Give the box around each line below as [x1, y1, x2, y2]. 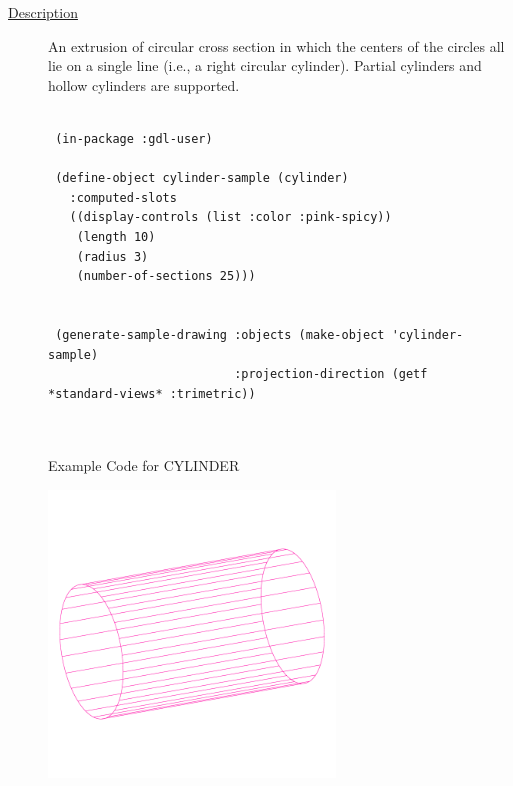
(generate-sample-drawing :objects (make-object [55, 327, 385, 342]
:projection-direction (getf [234, 367, 428, 382]
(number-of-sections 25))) [76, 269, 256, 284]
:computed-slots [69, 190, 177, 205]
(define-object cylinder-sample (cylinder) [55, 171, 349, 186]
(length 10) [76, 229, 156, 244]
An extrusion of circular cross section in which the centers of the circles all [48, 35, 505, 56]
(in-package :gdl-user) [55, 131, 213, 146]
